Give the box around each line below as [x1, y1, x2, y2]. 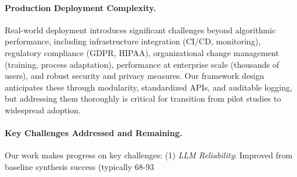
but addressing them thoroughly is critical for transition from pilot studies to [5, 92, 281, 105]
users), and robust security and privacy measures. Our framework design [5, 70, 264, 82]
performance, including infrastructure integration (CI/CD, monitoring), [5, 35, 261, 47]
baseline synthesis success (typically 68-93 [5, 160, 154, 172]
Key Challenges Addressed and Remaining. [5, 127, 182, 139]
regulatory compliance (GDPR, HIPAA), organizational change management [5, 46, 279, 58]
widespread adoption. [5, 103, 81, 116]
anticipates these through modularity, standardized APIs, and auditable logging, [5, 81, 292, 93]
